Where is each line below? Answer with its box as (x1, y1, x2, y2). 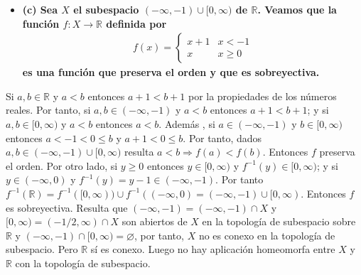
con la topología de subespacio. (15, 255, 151, 270)
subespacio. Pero (6, 242, 78, 257)
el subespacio (73, 2, 139, 16)
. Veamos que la (257, 2, 337, 16)
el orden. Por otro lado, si (6, 158, 118, 173)
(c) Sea (22, 2, 58, 16)
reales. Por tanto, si (6, 102, 91, 117)
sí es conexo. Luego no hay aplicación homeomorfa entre (90, 242, 335, 257)
